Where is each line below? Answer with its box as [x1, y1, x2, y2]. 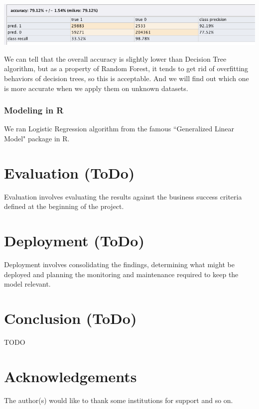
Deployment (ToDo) [4, 230, 144, 251]
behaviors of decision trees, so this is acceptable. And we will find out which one [4, 73, 249, 83]
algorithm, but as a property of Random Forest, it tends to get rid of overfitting [4, 63, 249, 74]
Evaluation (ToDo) [4, 162, 135, 183]
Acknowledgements [4, 366, 137, 386]
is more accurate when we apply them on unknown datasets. [4, 83, 188, 93]
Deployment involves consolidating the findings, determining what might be [4, 259, 235, 269]
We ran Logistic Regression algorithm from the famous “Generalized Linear [4, 123, 235, 134]
